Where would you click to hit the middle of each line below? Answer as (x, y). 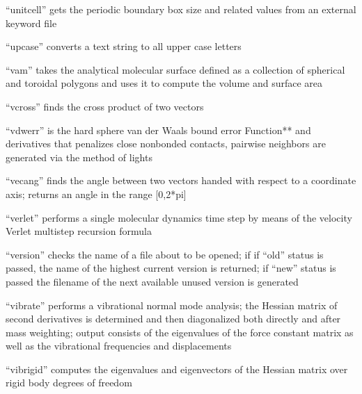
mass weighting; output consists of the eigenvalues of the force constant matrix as (180, 332)
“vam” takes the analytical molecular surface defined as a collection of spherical (175, 69)
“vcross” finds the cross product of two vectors (105, 106)
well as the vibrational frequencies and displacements (119, 346)
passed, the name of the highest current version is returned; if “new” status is (171, 268)
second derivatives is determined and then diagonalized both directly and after (173, 319)
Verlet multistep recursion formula (79, 231)
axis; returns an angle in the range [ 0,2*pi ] (96, 194)
